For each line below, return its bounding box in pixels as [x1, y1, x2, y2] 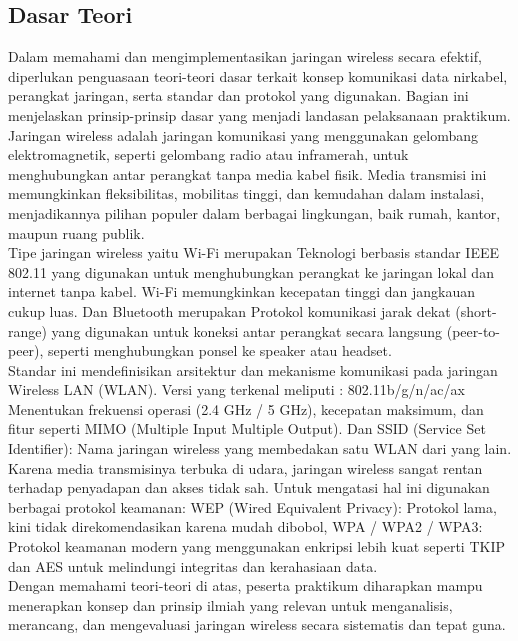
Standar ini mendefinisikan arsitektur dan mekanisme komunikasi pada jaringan [8, 359, 498, 380]
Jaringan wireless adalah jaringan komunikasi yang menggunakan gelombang [8, 124, 478, 145]
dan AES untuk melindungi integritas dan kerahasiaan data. [8, 555, 378, 576]
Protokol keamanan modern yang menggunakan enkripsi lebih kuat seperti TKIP [8, 536, 505, 557]
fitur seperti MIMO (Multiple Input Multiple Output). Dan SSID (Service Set [8, 418, 486, 439]
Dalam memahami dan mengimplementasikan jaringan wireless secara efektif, [8, 46, 482, 67]
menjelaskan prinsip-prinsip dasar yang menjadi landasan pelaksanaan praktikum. [8, 104, 511, 125]
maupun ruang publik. [8, 222, 145, 243]
